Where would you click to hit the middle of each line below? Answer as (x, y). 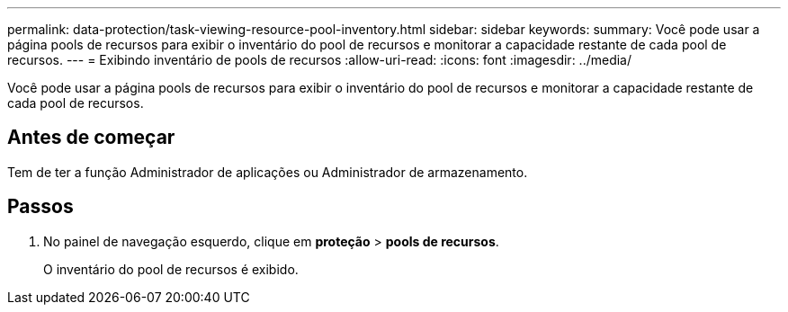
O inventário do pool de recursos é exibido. (171, 269)
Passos (40, 207)
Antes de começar (91, 138)
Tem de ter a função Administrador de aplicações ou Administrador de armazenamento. (268, 172)
